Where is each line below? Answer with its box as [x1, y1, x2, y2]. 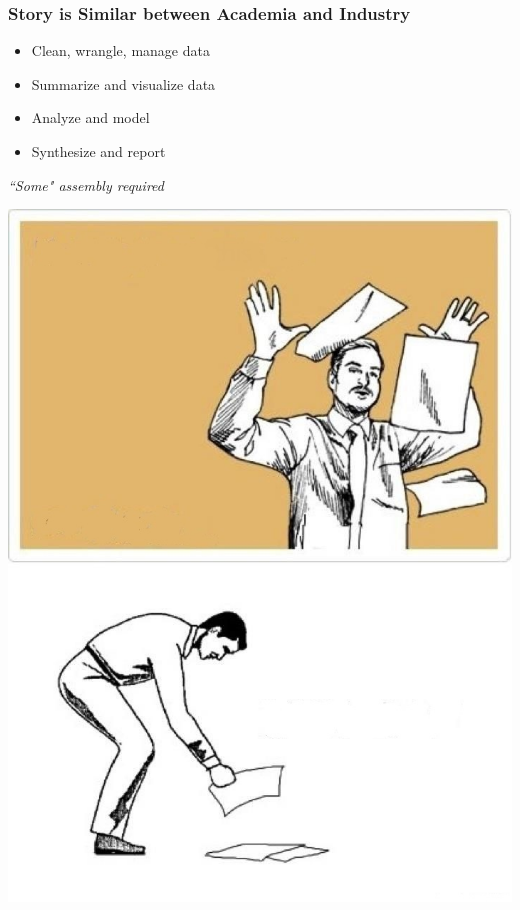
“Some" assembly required [8, 174, 164, 195]
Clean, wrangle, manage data [31, 40, 210, 61]
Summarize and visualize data [31, 73, 216, 94]
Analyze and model [31, 107, 150, 128]
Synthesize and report [31, 141, 166, 161]
